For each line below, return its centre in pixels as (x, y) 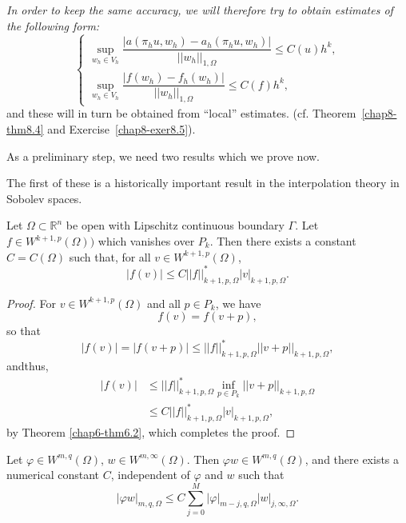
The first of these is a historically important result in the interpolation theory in (203, 183)
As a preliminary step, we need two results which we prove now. (163, 156)
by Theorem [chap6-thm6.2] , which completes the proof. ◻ (151, 432)
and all (163, 303)
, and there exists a (352, 459)
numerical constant (53, 475)
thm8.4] (25, 129)
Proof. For (32, 303)
